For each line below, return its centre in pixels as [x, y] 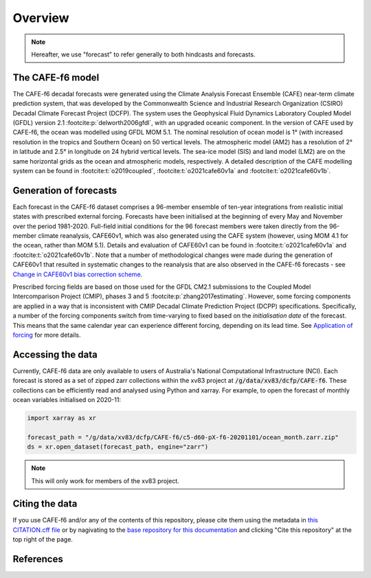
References [38, 559]
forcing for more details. [47, 335]
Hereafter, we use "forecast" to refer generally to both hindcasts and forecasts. [143, 54]
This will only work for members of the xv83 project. [105, 480]
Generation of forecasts [65, 190]
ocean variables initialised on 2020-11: [67, 400]
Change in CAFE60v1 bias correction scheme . [78, 274]
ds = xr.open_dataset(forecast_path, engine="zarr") [118, 447]
